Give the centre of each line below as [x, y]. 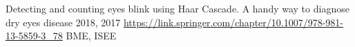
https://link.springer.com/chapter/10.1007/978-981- [233, 22]
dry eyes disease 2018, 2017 [63, 22]
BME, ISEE [91, 36]
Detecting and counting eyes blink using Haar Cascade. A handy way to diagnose [177, 8]
